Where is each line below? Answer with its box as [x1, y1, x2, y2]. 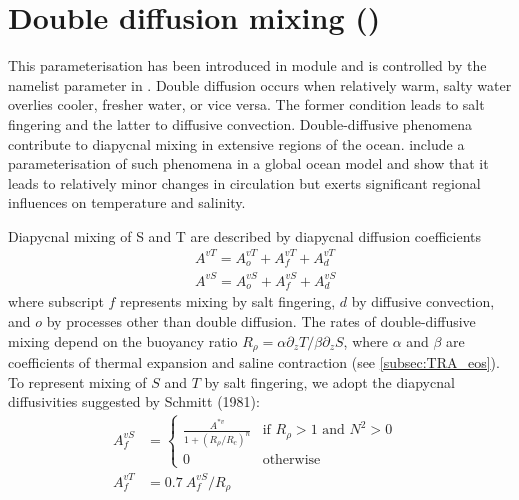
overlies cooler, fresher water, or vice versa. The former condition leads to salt [8, 94, 485, 115]
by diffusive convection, [351, 291, 495, 312]
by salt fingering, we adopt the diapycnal [204, 371, 455, 392]
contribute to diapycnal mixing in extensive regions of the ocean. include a [8, 133, 465, 154]
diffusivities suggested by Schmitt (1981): [8, 391, 260, 412]
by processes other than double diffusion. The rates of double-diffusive [46, 311, 476, 332]
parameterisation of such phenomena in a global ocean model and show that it [8, 153, 489, 174]
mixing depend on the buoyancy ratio [8, 330, 238, 351]
